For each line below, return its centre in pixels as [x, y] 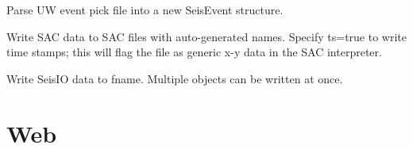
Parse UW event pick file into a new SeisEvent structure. [145, 10]
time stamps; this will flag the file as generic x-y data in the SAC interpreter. [194, 52]
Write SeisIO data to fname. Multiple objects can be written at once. [175, 78]
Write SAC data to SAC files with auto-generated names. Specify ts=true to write [206, 36]
